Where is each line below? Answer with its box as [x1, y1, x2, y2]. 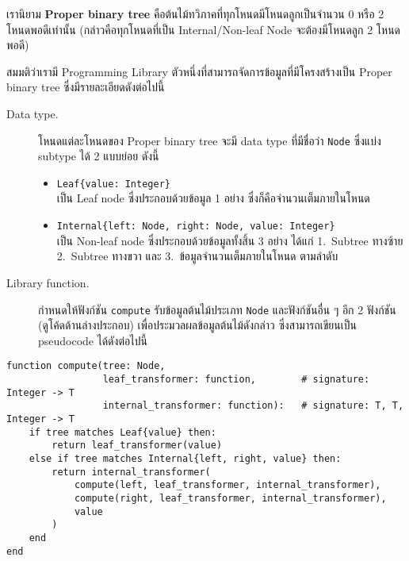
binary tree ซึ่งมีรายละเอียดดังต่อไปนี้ [6, 79, 165, 95]
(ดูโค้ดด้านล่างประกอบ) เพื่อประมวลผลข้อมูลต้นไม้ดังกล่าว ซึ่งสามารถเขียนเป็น [38, 317, 357, 333]
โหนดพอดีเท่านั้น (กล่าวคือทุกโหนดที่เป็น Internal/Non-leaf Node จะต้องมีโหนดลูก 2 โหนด [6, 21, 401, 37]
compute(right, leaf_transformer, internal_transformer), [74, 492, 387, 504]
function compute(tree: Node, [6, 360, 166, 372]
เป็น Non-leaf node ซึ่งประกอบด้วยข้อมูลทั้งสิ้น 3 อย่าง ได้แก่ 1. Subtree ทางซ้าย [56, 232, 403, 248]
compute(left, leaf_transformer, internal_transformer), [74, 479, 381, 491]
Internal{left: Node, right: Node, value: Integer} [56, 221, 335, 232]
